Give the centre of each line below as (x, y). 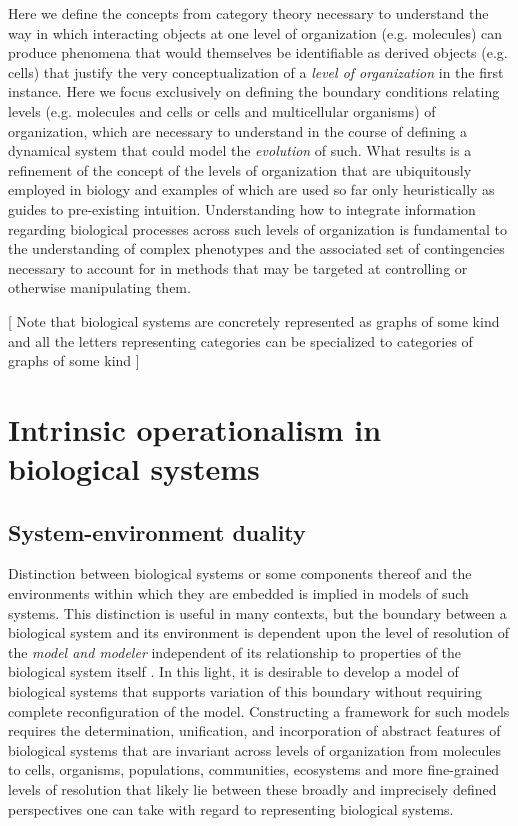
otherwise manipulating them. (99, 287)
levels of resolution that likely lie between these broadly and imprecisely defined (252, 788)
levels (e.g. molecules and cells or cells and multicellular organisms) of (222, 110)
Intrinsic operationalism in (195, 428)
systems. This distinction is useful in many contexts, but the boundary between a (257, 612)
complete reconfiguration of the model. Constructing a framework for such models (259, 710)
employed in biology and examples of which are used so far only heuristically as (251, 189)
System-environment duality (157, 531)
